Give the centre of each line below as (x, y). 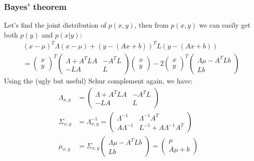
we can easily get (225, 25)
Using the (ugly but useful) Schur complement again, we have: (98, 80)
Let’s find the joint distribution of (55, 25)
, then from (152, 25)
